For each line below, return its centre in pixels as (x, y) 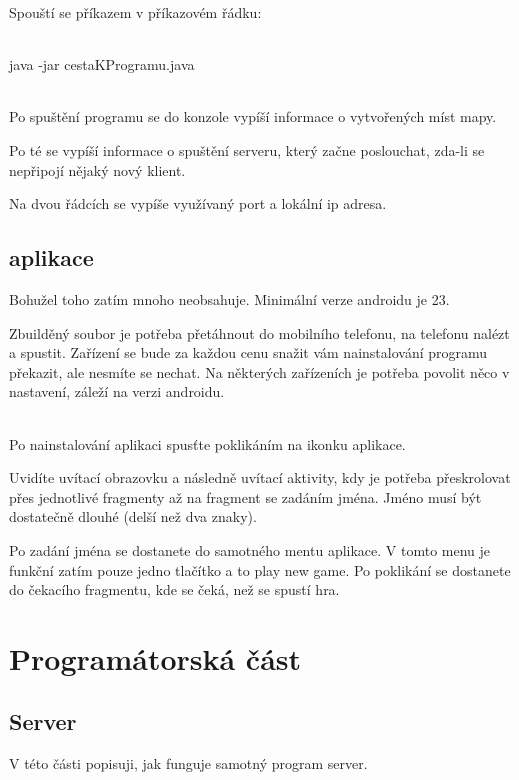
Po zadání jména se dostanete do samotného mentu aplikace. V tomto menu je (250, 549)
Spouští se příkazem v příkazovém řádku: (135, 12)
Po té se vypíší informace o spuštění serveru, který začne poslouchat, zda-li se (247, 150)
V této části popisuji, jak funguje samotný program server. (188, 763)
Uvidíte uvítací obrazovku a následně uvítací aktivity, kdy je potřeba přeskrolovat (260, 477)
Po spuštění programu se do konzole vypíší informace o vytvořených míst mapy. (253, 116)
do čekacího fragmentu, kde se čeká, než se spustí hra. (174, 589)
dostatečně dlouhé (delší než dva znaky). (133, 516)
